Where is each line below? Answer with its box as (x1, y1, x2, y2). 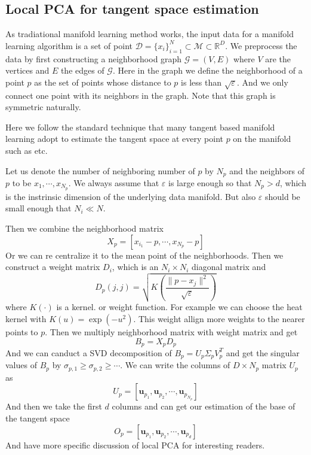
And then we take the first (5, 400, 102, 412)
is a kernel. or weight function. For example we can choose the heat (56, 301, 303, 313)
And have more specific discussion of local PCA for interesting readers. (5, 438, 265, 451)
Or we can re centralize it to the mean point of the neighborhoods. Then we (5, 248, 284, 261)
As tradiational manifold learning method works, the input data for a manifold (5, 28, 294, 40)
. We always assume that (68, 176, 159, 189)
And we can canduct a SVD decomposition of (5, 346, 172, 359)
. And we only (236, 75, 288, 88)
